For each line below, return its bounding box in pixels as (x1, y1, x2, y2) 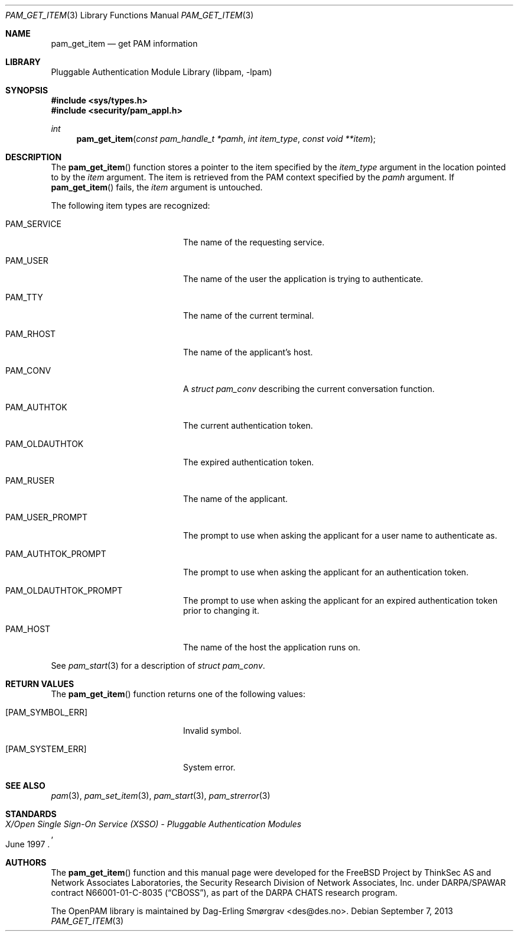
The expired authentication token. (183, 457, 314, 467)
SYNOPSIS (5, 85, 48, 95)
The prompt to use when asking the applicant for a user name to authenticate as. (183, 530, 497, 540)
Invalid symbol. (183, 726, 242, 736)
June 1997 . (5, 839, 50, 849)
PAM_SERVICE (5, 219, 61, 229)
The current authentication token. (183, 420, 313, 430)
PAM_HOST (5, 624, 51, 634)
